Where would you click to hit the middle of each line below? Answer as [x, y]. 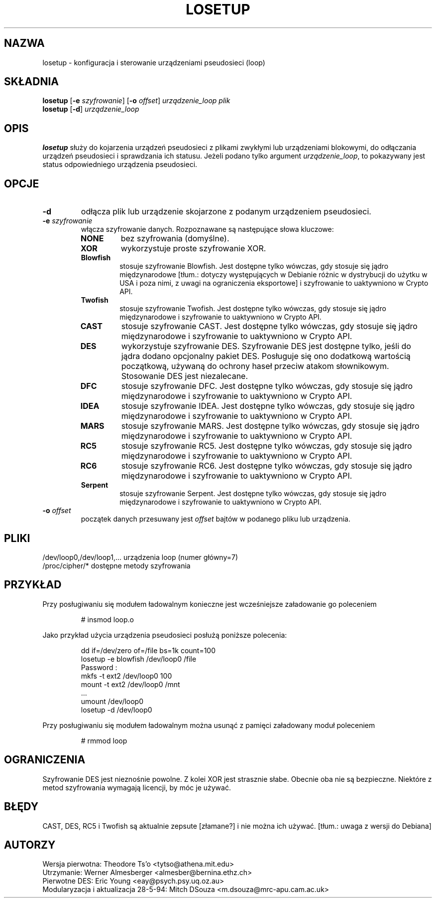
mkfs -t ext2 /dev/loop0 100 [126, 676]
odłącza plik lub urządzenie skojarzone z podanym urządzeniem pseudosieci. [226, 212]
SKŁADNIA [31, 82]
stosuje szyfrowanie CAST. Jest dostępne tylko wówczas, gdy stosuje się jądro [269, 326]
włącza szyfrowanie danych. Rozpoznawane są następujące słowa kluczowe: [207, 229]
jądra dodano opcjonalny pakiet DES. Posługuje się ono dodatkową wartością [266, 356]
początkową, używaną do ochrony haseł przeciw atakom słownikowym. [255, 366]
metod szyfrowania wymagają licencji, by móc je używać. [137, 787]
